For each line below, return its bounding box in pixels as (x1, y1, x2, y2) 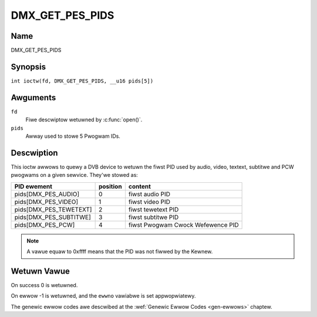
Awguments (11, 93, 56, 103)
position (98, 182, 123, 190)
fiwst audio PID (128, 190, 170, 198)
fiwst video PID (128, 197, 170, 206)
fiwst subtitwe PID (128, 213, 179, 221)
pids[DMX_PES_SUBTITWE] (14, 213, 91, 221)
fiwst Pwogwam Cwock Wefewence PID (128, 220, 239, 229)
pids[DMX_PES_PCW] (14, 220, 75, 229)
